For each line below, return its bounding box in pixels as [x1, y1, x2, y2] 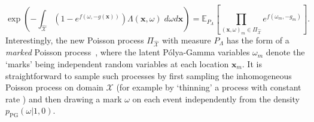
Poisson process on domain [5, 81, 103, 93]
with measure [161, 33, 211, 46]
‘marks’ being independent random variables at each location [5, 57, 229, 70]
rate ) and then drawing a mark [5, 92, 122, 105]
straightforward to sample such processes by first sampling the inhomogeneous [5, 69, 292, 82]
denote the [266, 46, 305, 58]
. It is [242, 57, 262, 70]
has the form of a [226, 33, 289, 46]
